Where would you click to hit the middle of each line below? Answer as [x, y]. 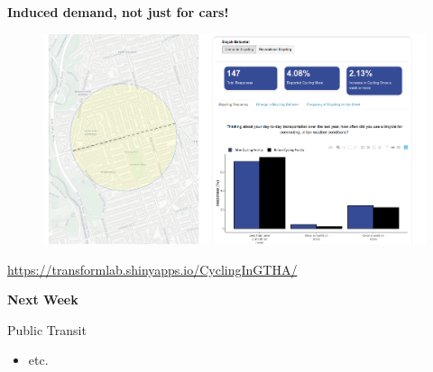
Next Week [43, 299]
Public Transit [47, 329]
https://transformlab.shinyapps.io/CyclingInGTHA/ [152, 269]
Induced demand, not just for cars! [118, 12]
